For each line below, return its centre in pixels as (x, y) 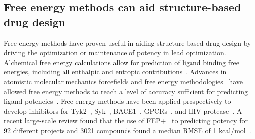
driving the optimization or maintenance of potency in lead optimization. (115, 52)
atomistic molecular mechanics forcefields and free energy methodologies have (124, 81)
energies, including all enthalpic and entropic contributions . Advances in (115, 72)
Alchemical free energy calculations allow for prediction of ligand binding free (122, 62)
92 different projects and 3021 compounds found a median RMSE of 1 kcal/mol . (127, 130)
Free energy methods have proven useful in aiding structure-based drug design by (127, 42)
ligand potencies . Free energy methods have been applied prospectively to (118, 101)
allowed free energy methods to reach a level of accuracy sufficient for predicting (126, 91)
